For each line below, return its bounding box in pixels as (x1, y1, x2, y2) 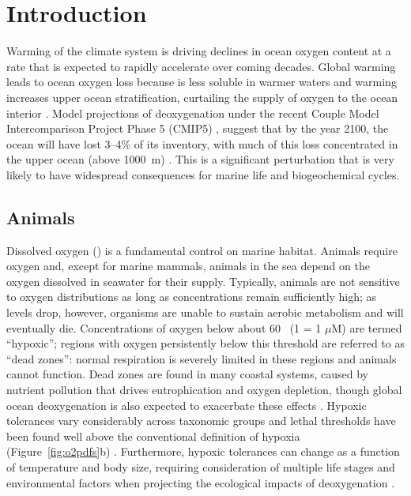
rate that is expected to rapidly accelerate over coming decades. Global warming (6, 58, 396, 74)
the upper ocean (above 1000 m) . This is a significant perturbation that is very (6, 151, 394, 167)
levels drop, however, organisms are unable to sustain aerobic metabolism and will (6, 304, 404, 321)
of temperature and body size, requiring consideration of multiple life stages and (6, 458, 395, 475)
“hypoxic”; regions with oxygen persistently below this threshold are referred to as (6, 335, 405, 351)
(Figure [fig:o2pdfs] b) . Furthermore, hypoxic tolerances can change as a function (6, 443, 400, 460)
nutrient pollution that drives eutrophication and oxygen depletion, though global (6, 381, 402, 398)
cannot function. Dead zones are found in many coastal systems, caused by (6, 366, 369, 382)
